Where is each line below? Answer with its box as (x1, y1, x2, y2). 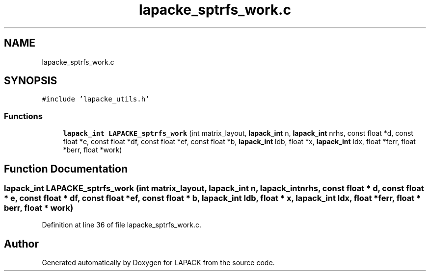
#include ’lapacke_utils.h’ (42, 95, 150, 103)
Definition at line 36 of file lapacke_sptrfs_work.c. (42, 221, 202, 229)
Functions (4, 111, 43, 121)
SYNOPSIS (4, 75, 57, 87)
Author (4, 237, 39, 250)
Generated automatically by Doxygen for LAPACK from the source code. (42, 258, 275, 267)
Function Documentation (4, 162, 128, 175)
